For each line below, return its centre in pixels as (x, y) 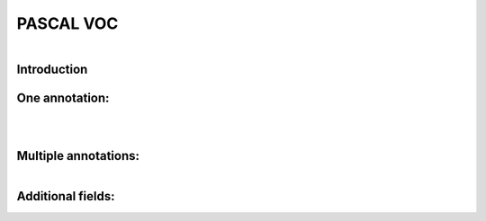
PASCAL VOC (67, 23)
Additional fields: (66, 196)
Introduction (52, 69)
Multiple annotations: (78, 156)
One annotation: (63, 97)
